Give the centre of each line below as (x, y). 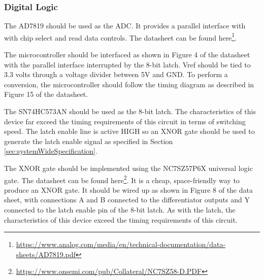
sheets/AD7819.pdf (46, 254)
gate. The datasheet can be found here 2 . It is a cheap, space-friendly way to (122, 179)
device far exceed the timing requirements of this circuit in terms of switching (125, 121)
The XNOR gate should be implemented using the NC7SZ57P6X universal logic (128, 168)
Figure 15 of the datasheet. (46, 94)
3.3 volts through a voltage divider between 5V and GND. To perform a (116, 74)
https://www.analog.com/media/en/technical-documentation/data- (121, 244)
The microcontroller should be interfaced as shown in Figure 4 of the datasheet (127, 55)
